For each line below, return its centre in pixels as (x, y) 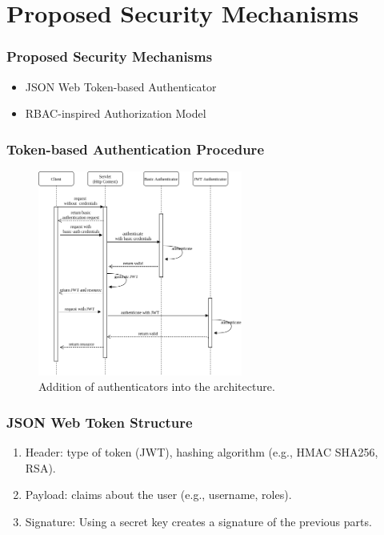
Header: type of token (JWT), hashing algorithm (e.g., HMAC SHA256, (202, 452)
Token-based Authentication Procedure (135, 149)
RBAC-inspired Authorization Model (116, 113)
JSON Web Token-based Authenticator (121, 86)
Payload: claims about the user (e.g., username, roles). (158, 495)
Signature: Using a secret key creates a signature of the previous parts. (198, 522)
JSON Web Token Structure (100, 422)
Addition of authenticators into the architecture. (157, 386)
